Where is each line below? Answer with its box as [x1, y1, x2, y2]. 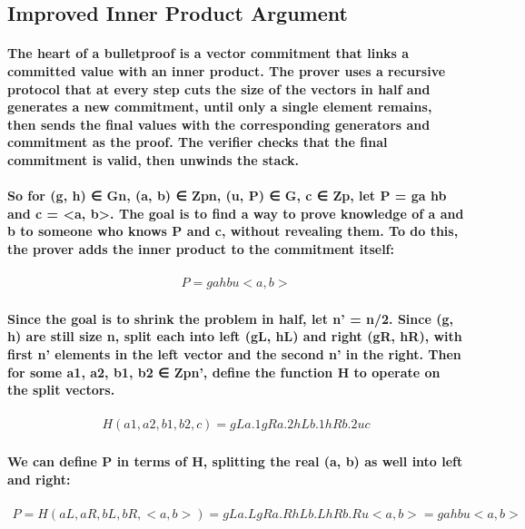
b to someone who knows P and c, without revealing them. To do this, [7, 221, 459, 240]
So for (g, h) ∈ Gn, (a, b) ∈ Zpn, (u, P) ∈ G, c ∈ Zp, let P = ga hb [7, 186, 447, 205]
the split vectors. [7, 380, 115, 399]
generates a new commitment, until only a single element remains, [7, 97, 432, 116]
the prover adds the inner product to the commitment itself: [7, 239, 394, 258]
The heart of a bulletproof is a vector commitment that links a [7, 44, 410, 63]
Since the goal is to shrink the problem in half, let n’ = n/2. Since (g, [7, 309, 453, 328]
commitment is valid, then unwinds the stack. [7, 150, 300, 169]
